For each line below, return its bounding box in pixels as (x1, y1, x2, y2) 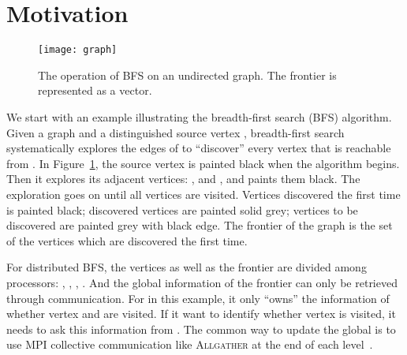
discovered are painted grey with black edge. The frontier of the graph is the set (6, 217, 393, 234)
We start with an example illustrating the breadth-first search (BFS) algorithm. (6, 108, 392, 125)
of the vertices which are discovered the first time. (6, 232, 248, 248)
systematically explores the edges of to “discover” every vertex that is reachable (6, 140, 391, 156)
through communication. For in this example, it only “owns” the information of (6, 290, 390, 306)
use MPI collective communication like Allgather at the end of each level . (6, 336, 373, 353)
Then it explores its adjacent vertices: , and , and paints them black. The (6, 170, 360, 187)
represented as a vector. (38, 82, 152, 99)
